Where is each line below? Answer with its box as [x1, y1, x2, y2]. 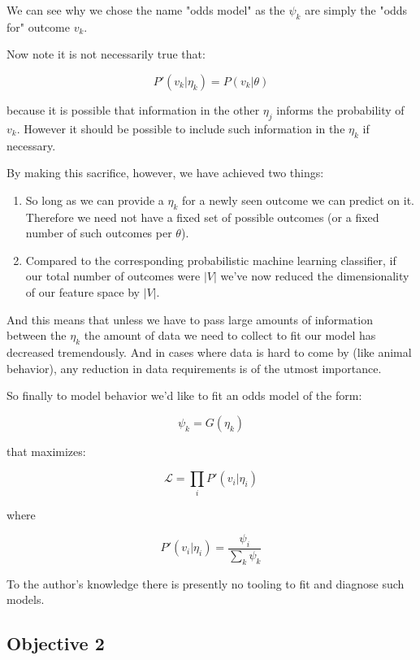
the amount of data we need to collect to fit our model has [84, 327, 376, 344]
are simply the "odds [305, 2, 408, 18]
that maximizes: [6, 442, 86, 459]
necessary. [6, 137, 56, 154]
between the [6, 327, 67, 344]
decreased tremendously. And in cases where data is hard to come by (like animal [6, 343, 412, 360]
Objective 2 [6, 631, 105, 656]
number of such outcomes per [25, 224, 172, 241]
